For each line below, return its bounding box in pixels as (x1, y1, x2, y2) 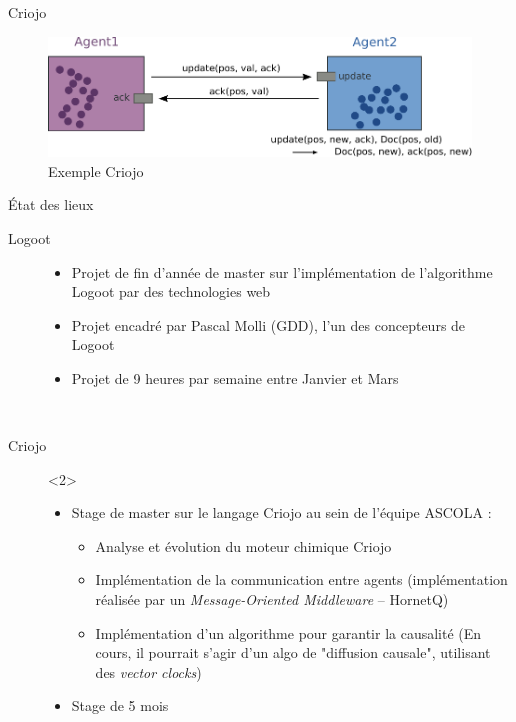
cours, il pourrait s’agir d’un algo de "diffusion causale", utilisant (95, 642, 491, 663)
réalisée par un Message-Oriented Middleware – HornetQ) (95, 589, 449, 610)
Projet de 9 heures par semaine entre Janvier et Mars (71, 367, 399, 388)
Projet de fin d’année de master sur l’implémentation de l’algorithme (71, 261, 493, 282)
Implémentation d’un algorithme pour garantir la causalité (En (95, 622, 482, 643)
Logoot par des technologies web (71, 281, 271, 302)
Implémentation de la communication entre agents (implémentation (95, 569, 508, 590)
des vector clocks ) (95, 661, 202, 682)
